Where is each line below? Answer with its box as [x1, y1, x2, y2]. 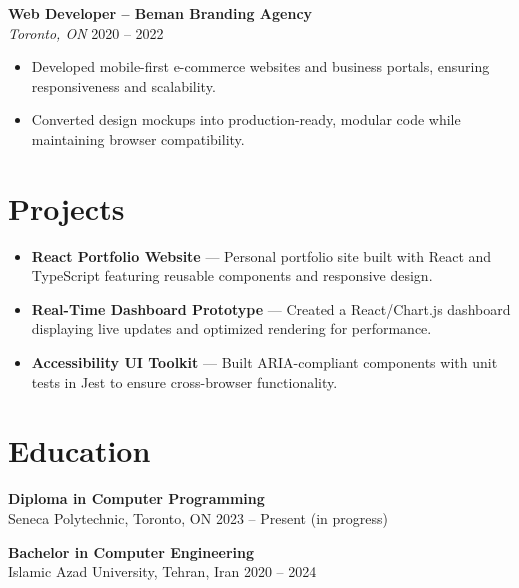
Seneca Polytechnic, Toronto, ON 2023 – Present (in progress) [8, 507, 388, 528]
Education [8, 430, 151, 471]
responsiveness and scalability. [31, 75, 216, 96]
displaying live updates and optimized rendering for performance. [31, 318, 432, 339]
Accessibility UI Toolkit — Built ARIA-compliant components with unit [31, 352, 498, 373]
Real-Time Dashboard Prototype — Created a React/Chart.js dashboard [31, 298, 511, 319]
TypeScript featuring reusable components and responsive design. [31, 265, 433, 286]
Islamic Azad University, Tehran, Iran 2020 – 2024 [8, 561, 317, 582]
